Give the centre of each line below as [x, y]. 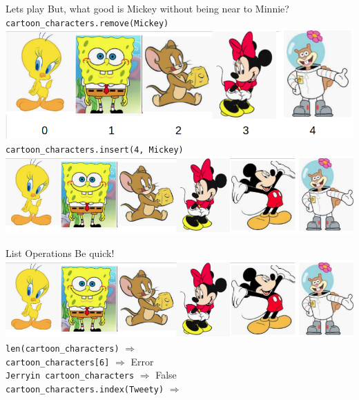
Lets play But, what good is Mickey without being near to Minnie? [147, 8]
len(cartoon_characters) [62, 349]
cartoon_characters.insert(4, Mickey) [95, 150]
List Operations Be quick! [60, 253]
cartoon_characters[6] [58, 362]
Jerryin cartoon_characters [70, 376]
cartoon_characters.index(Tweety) [85, 389]
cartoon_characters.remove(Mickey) [87, 23]
